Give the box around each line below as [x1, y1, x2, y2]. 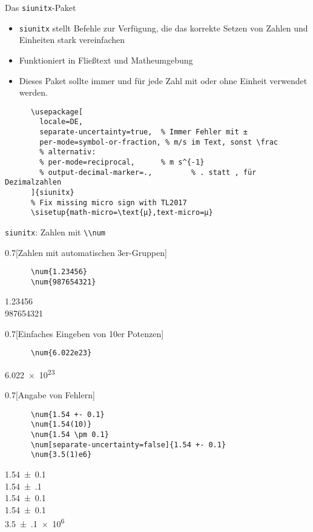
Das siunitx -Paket [5, 1, 76, 13]
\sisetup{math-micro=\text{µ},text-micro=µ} [30, 208, 213, 217]
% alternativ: [39, 148, 96, 157]
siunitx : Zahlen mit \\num [5, 225, 106, 238]
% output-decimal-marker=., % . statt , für [39, 168, 257, 177]
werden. [19, 86, 48, 99]
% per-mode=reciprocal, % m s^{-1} [39, 157, 205, 166]
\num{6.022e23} [30, 349, 92, 358]
